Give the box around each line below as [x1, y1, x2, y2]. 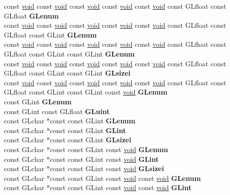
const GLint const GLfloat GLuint [4, 106, 110, 116]
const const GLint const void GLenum [50, 144, 168, 154]
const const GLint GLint [50, 125, 126, 135]
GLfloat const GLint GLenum [4, 29, 97, 39]
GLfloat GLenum [4, 10, 59, 20]
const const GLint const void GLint [50, 154, 159, 164]
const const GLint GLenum [50, 116, 136, 126]
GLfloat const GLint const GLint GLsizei [4, 68, 131, 78]
